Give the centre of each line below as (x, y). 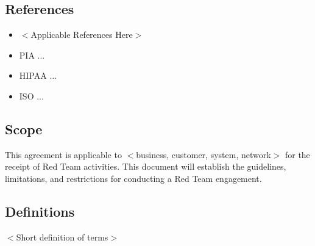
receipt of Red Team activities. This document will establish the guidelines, (146, 166)
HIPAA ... (38, 75)
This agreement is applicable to (63, 154)
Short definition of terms (62, 237)
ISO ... (31, 96)
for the (297, 154)
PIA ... (32, 55)
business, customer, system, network (204, 154)
